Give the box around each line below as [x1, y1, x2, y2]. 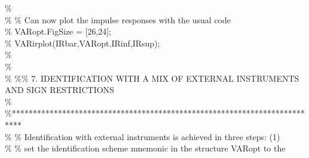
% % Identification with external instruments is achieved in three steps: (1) [5, 130, 280, 142]
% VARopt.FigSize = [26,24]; [5, 25, 112, 38]
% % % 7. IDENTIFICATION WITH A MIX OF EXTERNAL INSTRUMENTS [5, 72, 299, 84]
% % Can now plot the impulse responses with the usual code [5, 13, 231, 26]
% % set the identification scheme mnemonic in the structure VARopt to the [5, 142, 286, 154]
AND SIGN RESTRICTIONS [5, 83, 114, 96]
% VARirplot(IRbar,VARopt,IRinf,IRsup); [5, 36, 160, 49]
